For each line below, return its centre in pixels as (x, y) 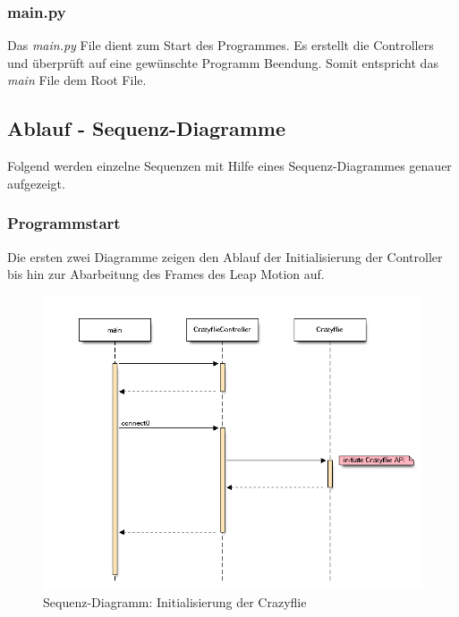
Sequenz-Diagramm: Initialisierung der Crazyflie (175, 602)
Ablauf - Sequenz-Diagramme (146, 128)
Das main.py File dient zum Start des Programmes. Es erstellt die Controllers (221, 45)
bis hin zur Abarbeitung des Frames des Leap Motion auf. (166, 274)
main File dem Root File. (77, 80)
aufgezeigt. (36, 183)
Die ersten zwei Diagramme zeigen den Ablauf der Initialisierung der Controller (225, 256)
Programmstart (64, 223)
